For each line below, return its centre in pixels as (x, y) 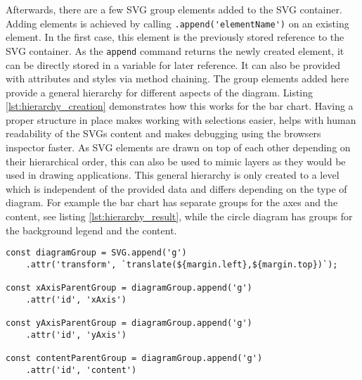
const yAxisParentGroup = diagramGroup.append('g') (129, 323)
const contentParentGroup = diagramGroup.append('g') (134, 359)
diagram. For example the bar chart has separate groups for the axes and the (172, 202)
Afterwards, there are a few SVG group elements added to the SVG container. (174, 9)
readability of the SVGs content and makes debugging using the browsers (163, 133)
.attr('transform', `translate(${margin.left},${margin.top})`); (182, 264)
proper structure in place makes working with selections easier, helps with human (181, 119)
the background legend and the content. (91, 230)
